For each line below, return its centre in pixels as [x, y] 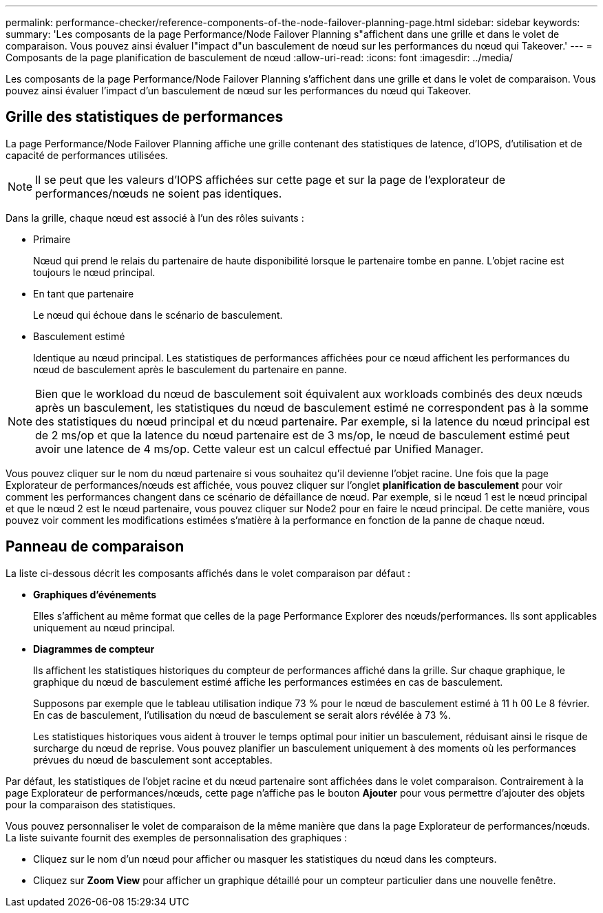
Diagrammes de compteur [94, 649]
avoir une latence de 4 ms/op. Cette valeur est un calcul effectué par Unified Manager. [260, 449]
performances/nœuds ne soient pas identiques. [159, 193]
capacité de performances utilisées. [87, 155]
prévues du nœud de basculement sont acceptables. [153, 759]
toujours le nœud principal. [94, 272]
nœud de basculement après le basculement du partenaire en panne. [190, 369]
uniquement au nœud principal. [104, 627]
